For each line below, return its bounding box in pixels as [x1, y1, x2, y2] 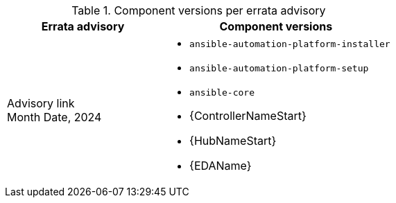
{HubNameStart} [189, 134, 277, 148]
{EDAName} [189, 159, 252, 173]
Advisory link [7, 96, 75, 110]
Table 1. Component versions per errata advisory [71, 3, 326, 17]
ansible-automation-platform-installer [189, 39, 390, 49]
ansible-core [189, 87, 255, 98]
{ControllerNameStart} [189, 109, 307, 123]
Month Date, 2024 [7, 109, 102, 124]
